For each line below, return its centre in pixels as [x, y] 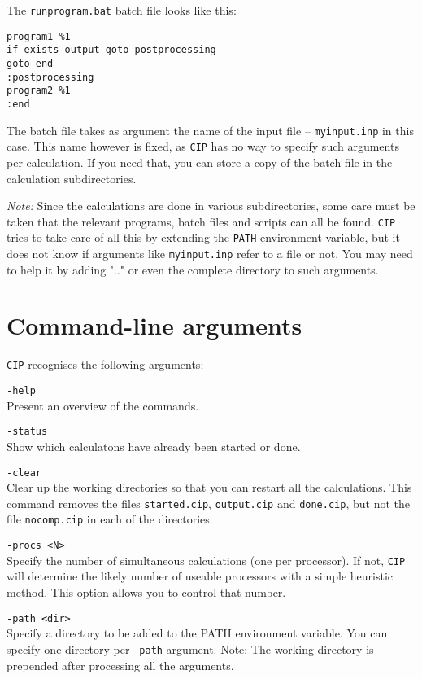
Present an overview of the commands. [103, 405]
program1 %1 [39, 36]
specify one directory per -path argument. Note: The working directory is [190, 648]
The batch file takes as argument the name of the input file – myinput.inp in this [210, 130]
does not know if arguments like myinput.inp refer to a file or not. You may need [210, 253]
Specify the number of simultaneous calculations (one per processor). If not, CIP [206, 560]
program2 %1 [39, 91]
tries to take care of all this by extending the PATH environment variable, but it [203, 237]
